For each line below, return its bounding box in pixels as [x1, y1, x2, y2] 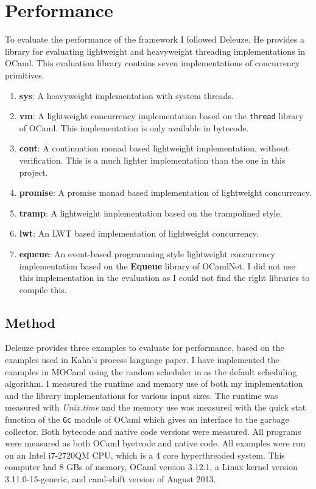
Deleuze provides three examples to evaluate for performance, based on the [5, 341, 284, 354]
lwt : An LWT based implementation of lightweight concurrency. [19, 227, 259, 240]
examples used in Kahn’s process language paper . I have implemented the [5, 353, 279, 366]
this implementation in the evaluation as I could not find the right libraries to [19, 271, 310, 284]
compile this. [19, 283, 67, 296]
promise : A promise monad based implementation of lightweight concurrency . [19, 186, 312, 199]
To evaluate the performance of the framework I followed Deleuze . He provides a [5, 33, 304, 46]
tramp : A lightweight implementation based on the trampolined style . [19, 206, 283, 219]
